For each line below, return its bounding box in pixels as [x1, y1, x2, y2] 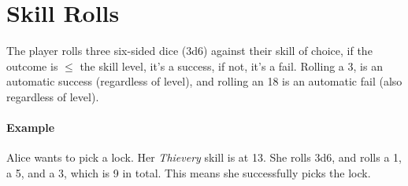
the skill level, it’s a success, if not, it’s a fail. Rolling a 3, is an [80, 57, 383, 74]
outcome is [6, 57, 58, 74]
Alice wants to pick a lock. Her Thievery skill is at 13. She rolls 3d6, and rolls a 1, [6, 149, 402, 166]
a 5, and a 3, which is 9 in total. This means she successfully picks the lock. [6, 164, 371, 181]
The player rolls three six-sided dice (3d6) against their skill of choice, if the [6, 42, 373, 59]
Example [6, 119, 55, 136]
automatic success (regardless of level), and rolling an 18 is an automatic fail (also [6, 73, 402, 89]
